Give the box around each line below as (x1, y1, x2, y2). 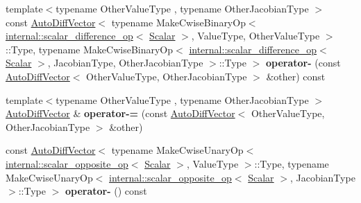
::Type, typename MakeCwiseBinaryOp (6, 42, 174, 56)
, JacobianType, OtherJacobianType (47, 55, 203, 70)
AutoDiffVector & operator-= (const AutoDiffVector (6, 106, 235, 121)
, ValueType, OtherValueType (191, 28, 320, 43)
